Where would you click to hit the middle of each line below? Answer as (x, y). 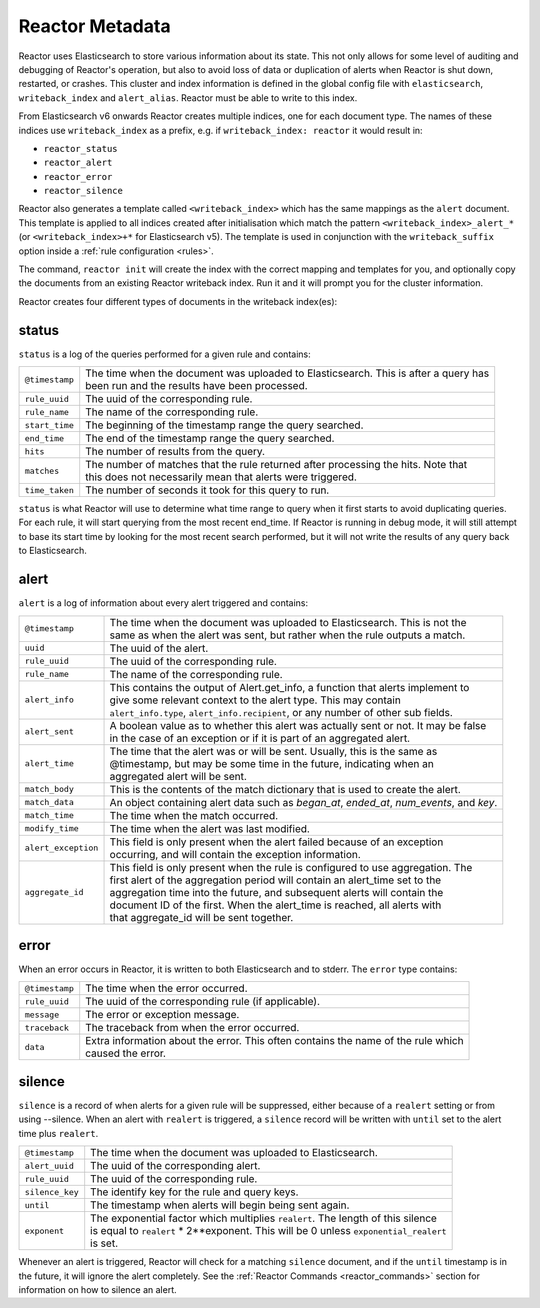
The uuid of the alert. (159, 648)
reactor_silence (83, 191)
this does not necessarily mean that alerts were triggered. (221, 477)
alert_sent (49, 731)
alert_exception (61, 848)
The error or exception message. (162, 1015)
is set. (104, 1243)
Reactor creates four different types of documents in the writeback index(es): (178, 301)
